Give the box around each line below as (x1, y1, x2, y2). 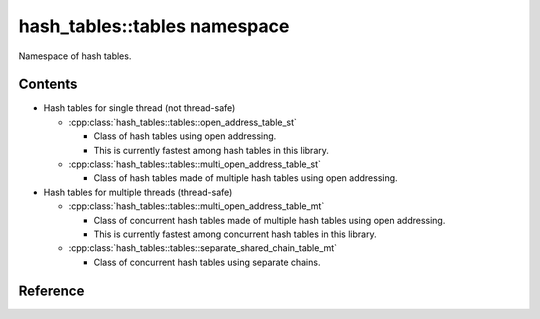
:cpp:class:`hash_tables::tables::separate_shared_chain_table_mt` (68, 242, 338, 254)
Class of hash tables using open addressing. (93, 130, 277, 142)
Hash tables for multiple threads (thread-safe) (43, 186, 233, 198)
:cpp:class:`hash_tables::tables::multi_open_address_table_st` (68, 158, 322, 170)
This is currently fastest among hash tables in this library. (93, 144, 330, 156)
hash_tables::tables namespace (18, 15, 290, 37)
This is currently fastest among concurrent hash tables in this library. (93, 228, 377, 240)
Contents (18, 76, 78, 93)
